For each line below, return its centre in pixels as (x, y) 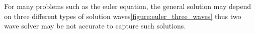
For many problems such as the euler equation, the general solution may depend (128, 6)
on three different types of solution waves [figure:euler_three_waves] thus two (123, 16)
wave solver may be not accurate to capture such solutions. (95, 26)
